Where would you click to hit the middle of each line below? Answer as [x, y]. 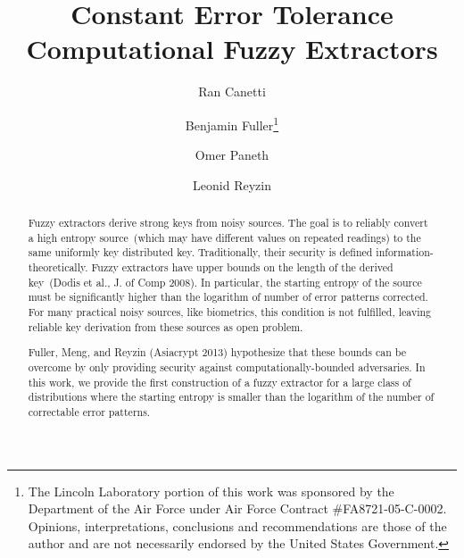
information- [405, 252]
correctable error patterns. [89, 411]
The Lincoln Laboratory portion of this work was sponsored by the [211, 491]
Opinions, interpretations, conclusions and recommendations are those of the [237, 525]
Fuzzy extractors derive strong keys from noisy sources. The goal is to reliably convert [228, 223]
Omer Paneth [232, 155]
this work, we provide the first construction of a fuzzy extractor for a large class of [220, 382]
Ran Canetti [232, 92]
